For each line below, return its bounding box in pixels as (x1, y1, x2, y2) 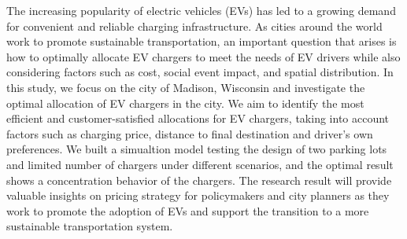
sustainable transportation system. (6, 218, 173, 234)
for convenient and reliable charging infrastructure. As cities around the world (6, 17, 383, 34)
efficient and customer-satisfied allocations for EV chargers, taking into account (6, 110, 390, 127)
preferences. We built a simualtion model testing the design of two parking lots (6, 141, 387, 157)
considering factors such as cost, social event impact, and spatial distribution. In (6, 64, 394, 80)
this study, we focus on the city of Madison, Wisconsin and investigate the (6, 79, 365, 95)
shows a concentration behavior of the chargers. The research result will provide (6, 171, 392, 188)
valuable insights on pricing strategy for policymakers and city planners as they (6, 187, 390, 204)
